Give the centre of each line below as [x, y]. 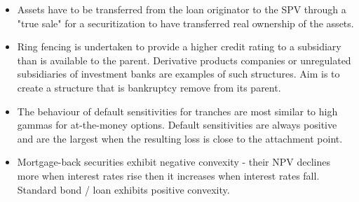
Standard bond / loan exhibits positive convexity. [123, 189]
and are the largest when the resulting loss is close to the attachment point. [180, 138]
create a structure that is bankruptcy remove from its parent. [149, 87]
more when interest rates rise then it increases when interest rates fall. [168, 175]
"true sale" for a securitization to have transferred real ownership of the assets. [185, 23]
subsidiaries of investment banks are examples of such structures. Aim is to [178, 74]
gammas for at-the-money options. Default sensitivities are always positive [177, 125]
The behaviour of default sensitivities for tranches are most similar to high [177, 111]
